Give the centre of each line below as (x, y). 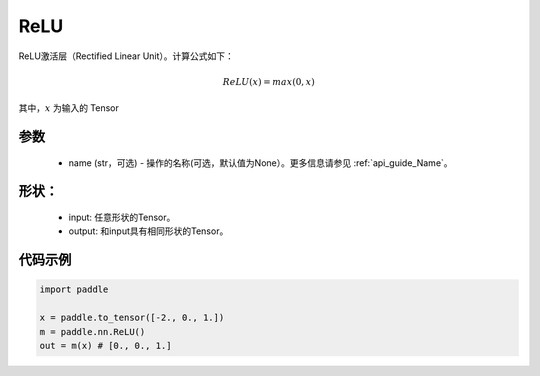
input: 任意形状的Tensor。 (122, 217)
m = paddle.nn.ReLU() (92, 331)
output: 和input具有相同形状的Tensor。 (148, 231)
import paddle (74, 289)
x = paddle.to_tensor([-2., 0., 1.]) (132, 318)
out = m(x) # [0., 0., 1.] (105, 345)
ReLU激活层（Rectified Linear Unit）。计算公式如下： (126, 56)
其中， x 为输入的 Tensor (69, 108)
